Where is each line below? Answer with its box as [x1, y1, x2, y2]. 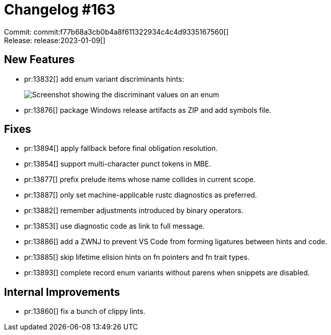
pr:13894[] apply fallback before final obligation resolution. [24, 144, 218, 153]
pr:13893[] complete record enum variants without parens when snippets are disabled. [24, 268, 310, 277]
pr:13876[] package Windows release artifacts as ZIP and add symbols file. [24, 105, 271, 114]
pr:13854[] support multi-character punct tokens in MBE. [24, 159, 211, 169]
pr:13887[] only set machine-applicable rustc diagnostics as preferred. [24, 191, 257, 200]
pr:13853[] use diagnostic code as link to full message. [24, 222, 205, 231]
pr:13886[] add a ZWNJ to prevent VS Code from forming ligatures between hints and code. [24, 237, 327, 246]
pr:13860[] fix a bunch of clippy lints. [24, 307, 145, 316]
